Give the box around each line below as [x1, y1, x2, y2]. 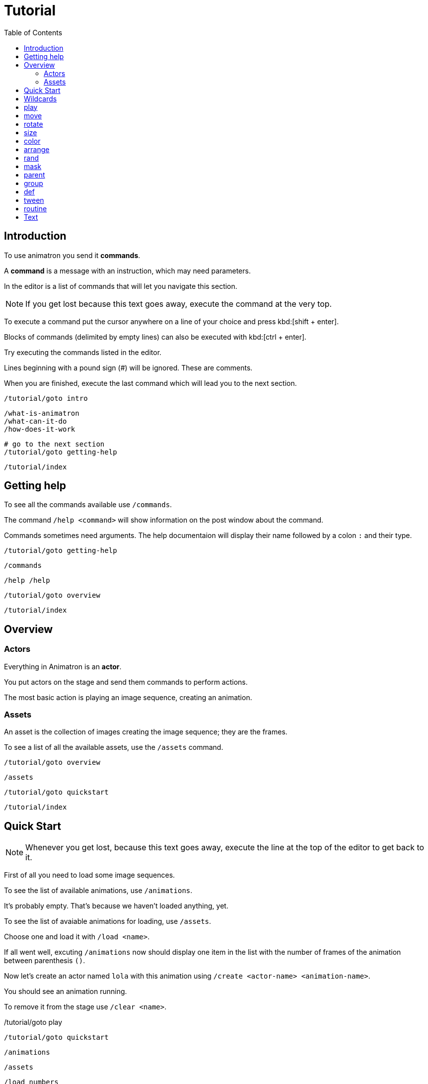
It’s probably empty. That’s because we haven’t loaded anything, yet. [4, 902, 228, 910]
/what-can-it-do [4, 417, 67, 425]
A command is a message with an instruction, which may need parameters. [4, 266, 251, 275]
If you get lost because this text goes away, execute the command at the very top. [25, 298, 332, 309]
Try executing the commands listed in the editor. [4, 348, 162, 357]
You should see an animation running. [4, 987, 127, 996]
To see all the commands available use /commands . [4, 500, 172, 509]
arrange [24, 145, 50, 154]
